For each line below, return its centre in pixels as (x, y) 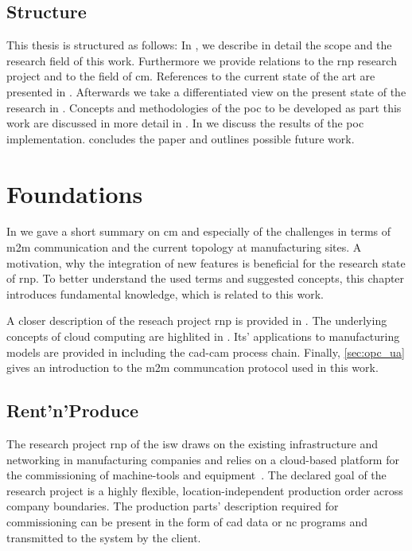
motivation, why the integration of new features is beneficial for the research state (206, 262)
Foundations (75, 193)
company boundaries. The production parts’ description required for (173, 506)
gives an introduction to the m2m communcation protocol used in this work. (192, 367)
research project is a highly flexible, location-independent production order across (205, 490)
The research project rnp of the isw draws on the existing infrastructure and (192, 444)
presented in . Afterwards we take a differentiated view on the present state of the (206, 91)
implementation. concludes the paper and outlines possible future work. (181, 138)
